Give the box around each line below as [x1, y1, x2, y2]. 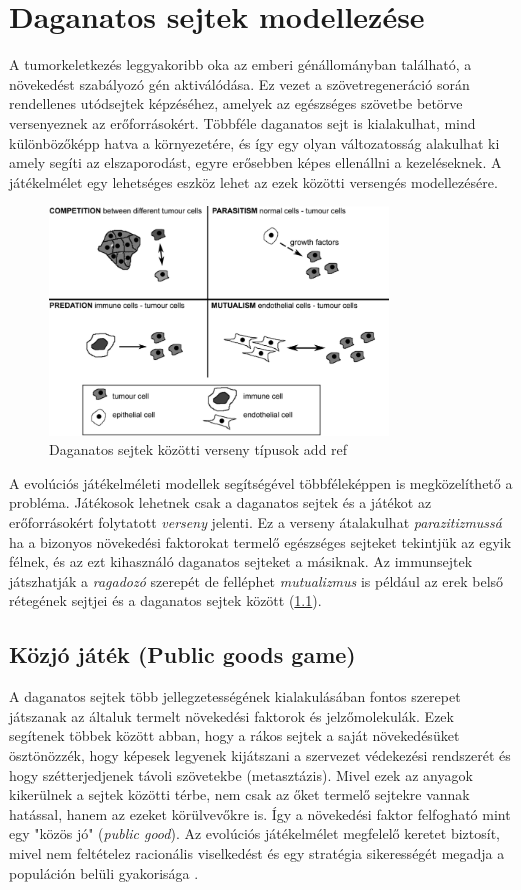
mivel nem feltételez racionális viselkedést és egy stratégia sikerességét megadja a [9, 842, 505, 863]
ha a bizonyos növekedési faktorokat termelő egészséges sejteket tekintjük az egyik [9, 531, 512, 552]
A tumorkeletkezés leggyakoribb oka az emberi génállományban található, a [9, 54, 472, 75]
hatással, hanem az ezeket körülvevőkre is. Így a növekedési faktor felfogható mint [9, 803, 511, 824]
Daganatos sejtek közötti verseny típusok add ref [49, 439, 348, 460]
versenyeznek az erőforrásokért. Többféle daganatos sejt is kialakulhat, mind [9, 112, 476, 133]
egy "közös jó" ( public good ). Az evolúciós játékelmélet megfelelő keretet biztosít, [9, 823, 500, 844]
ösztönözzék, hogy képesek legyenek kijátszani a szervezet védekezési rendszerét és [9, 744, 511, 765]
